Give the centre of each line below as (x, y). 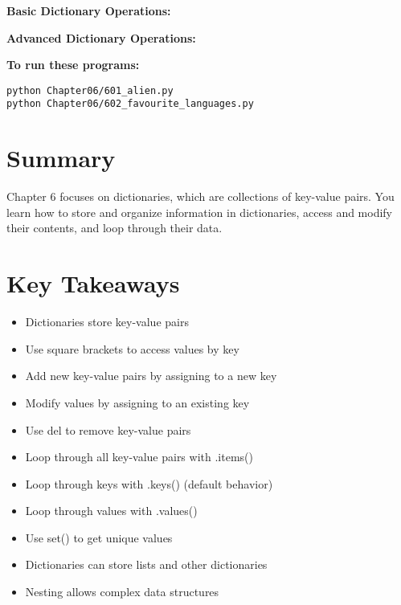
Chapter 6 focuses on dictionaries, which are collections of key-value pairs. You (200, 196)
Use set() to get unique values (99, 537)
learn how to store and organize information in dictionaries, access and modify (200, 212)
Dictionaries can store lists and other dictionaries (146, 564)
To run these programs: (73, 65)
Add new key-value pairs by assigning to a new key (151, 376)
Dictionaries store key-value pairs (107, 322)
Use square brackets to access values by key (132, 348)
